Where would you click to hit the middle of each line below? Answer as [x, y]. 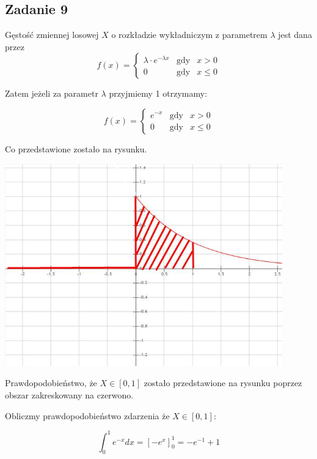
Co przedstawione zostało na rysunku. [76, 148]
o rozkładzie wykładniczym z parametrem [189, 35]
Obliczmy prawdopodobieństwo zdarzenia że [87, 415]
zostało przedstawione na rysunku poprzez [223, 383]
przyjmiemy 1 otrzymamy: [158, 93]
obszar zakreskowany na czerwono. [69, 394]
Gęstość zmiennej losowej [52, 35]
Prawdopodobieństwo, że [51, 383]
